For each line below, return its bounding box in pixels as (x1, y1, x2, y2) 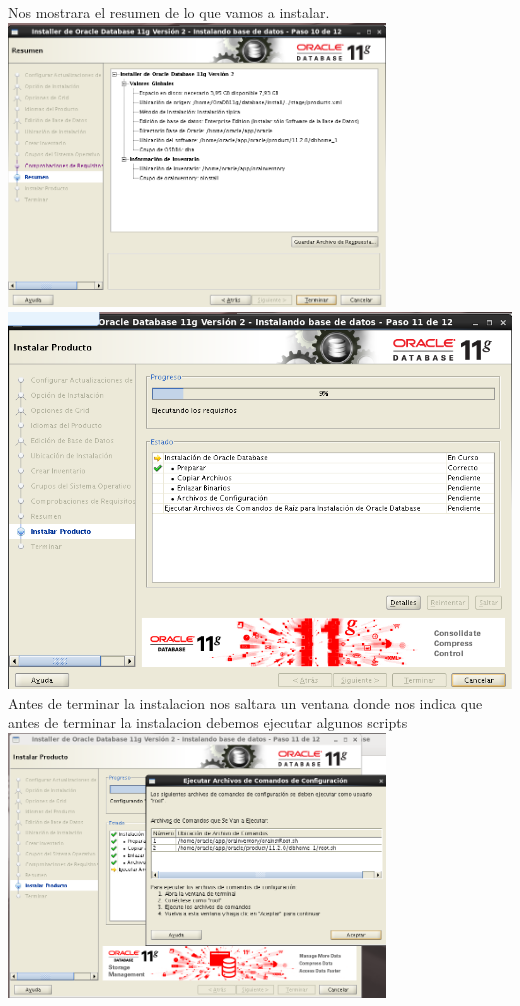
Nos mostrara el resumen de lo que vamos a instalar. (8, 2, 330, 22)
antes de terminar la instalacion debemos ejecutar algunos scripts (8, 712, 408, 733)
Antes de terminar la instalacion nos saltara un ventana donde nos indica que (8, 692, 483, 713)
